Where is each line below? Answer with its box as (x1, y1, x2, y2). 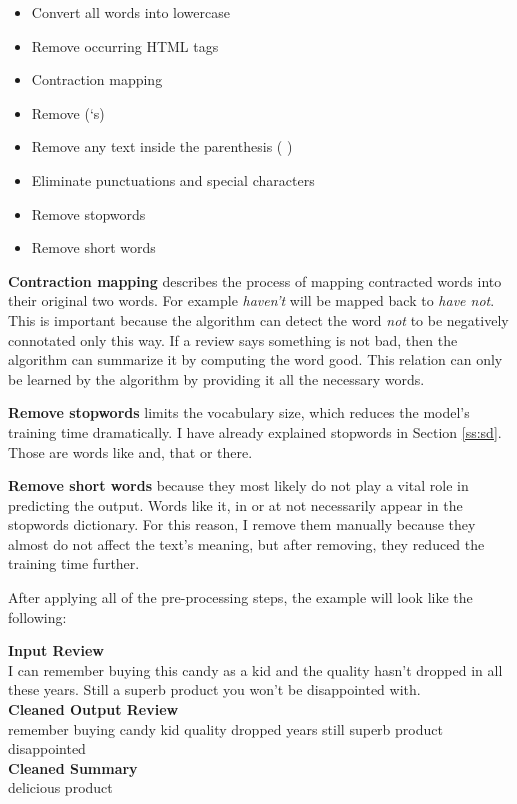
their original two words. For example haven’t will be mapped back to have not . (8, 290, 495, 311)
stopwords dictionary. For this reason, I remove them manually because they (8, 514, 476, 535)
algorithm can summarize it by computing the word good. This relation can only (8, 349, 503, 370)
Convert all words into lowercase (31, 2, 230, 22)
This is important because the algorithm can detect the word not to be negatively (8, 309, 509, 330)
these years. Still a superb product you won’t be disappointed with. (8, 679, 421, 700)
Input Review (8, 640, 104, 661)
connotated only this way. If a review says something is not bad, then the (8, 329, 458, 350)
